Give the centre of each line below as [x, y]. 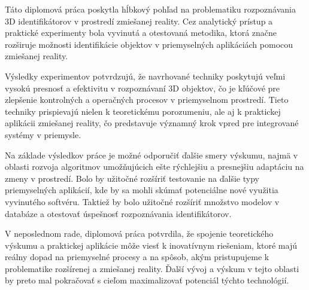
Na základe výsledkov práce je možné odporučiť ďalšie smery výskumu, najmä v [152, 155]
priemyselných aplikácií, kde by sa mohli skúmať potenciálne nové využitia [142, 190]
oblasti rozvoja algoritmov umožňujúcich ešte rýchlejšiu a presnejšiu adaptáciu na [154, 167]
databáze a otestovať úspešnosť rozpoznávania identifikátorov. [118, 213]
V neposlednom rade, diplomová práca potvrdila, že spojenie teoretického [139, 233]
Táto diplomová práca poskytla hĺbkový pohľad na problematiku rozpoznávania [150, 9]
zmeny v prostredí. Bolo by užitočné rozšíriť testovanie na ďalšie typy [132, 178]
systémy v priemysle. [43, 134]
